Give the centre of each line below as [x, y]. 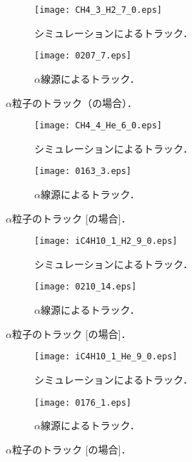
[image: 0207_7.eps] [83, 56]
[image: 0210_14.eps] [86, 287]
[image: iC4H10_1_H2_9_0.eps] [106, 241]
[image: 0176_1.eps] [83, 402]
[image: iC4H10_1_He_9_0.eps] [106, 357]
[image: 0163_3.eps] [83, 171]
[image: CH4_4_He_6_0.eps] [98, 126]
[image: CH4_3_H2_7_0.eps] [98, 10]
